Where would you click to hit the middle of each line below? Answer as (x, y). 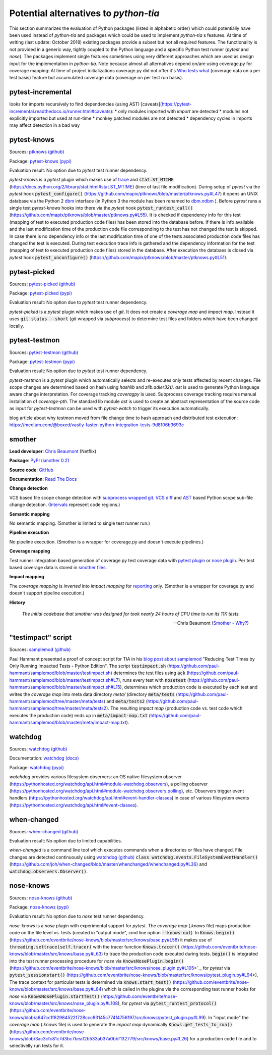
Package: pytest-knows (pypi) (41, 161)
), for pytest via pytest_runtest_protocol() (167, 1003)
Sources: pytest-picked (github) (42, 284)
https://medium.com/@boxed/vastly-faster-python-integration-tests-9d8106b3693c (97, 425)
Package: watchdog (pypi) (37, 767)
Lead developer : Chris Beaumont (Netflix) (53, 451)
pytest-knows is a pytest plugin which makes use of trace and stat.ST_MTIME (91, 180)
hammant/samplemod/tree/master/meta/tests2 (58, 708)
